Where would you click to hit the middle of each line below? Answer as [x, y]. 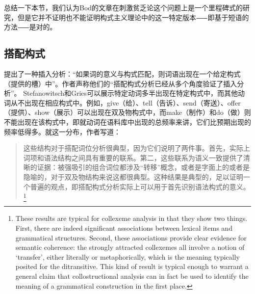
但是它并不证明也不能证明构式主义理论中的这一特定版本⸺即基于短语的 [133, 17]
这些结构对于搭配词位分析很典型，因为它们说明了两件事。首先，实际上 [137, 148]
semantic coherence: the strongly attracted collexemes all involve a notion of [130, 247]
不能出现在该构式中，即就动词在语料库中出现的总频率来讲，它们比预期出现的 [127, 121]
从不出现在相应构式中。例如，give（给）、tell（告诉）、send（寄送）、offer [126, 102]
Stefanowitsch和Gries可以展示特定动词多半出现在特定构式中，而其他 [131, 93]
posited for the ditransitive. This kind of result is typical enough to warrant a [132, 266]
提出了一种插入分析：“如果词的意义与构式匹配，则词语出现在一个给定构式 [122, 73]
